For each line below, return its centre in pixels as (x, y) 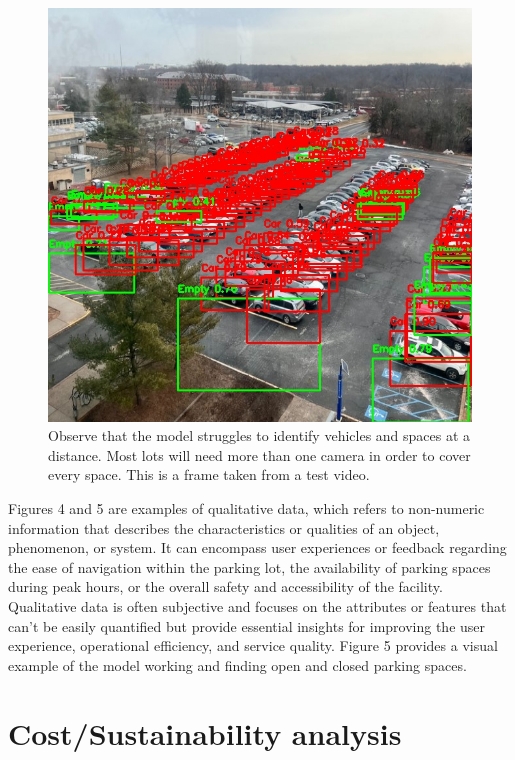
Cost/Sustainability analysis (205, 733)
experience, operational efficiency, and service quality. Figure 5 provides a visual (253, 645)
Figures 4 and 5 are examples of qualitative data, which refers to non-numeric (246, 507)
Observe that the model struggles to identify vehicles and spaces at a (259, 435)
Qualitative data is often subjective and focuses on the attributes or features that (257, 605)
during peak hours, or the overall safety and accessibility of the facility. (225, 586)
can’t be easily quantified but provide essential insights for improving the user (247, 625)
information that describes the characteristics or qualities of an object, (224, 527)
